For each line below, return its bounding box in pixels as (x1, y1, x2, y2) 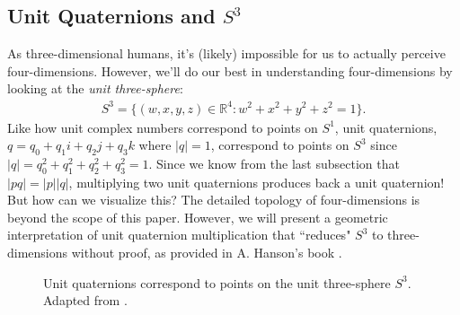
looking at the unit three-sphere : (7, 79, 183, 98)
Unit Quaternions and (7, 2, 216, 30)
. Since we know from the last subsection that (148, 153, 400, 172)
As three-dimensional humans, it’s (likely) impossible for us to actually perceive (7, 44, 446, 63)
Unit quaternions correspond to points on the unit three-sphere (43, 273, 391, 292)
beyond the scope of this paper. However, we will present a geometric (7, 207, 388, 226)
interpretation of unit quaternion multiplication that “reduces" (7, 225, 351, 244)
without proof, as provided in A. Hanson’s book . (71, 243, 342, 262)
